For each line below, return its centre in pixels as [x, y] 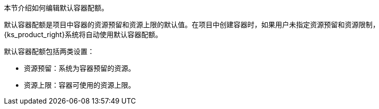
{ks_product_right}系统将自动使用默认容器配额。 [83, 34]
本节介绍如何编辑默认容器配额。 [56, 8]
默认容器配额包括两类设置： [49, 51]
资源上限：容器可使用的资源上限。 [79, 85]
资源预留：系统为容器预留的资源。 [79, 68]
